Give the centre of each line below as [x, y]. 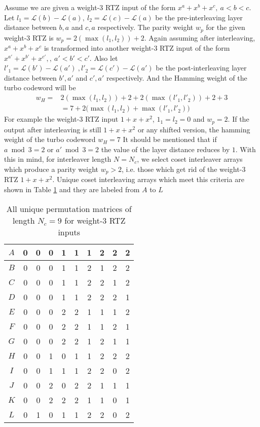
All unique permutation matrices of [69, 208]
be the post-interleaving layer [201, 68]
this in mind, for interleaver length [58, 159]
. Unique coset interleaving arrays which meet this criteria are [148, 179]
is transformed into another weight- [99, 48]
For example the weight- [42, 119]
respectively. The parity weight [145, 27]
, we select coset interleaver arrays [190, 159]
